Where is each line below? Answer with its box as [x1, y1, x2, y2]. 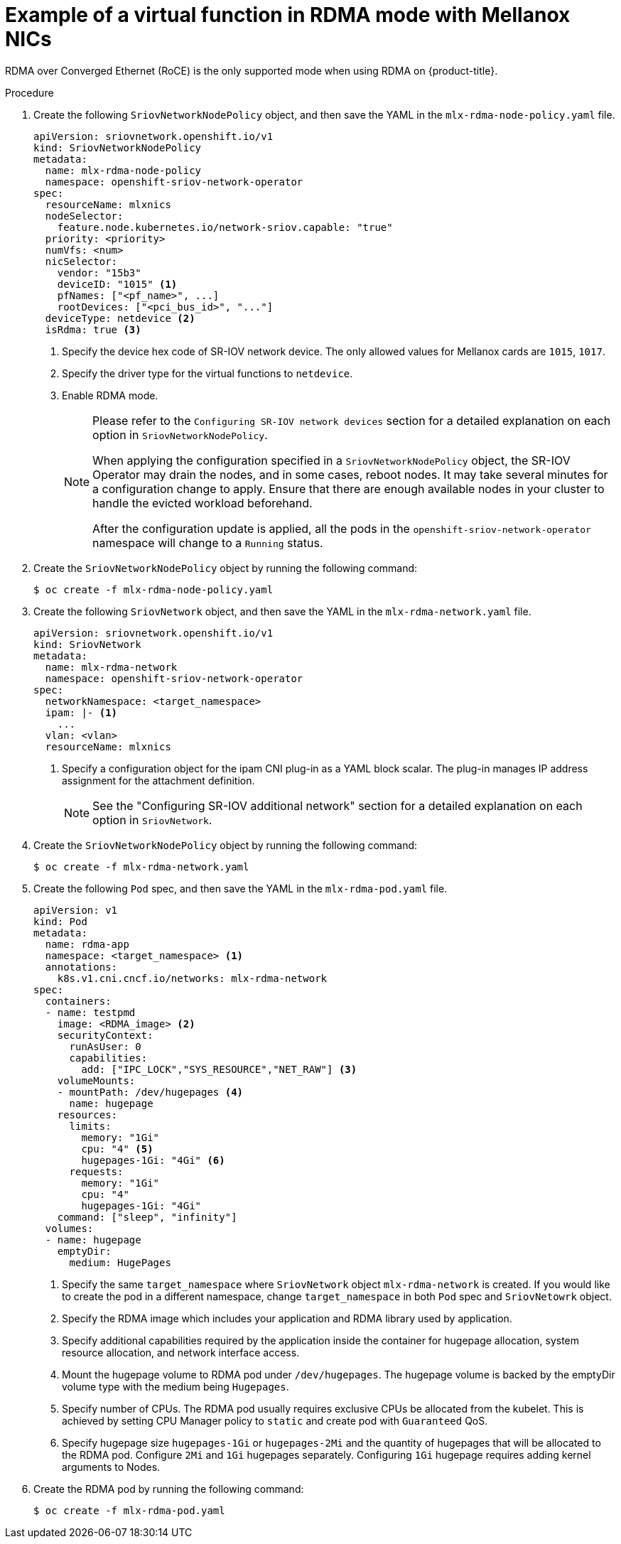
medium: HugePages [69, 1256, 171, 1268]
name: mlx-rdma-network [45, 661, 178, 673]
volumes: [45, 1222, 94, 1234]
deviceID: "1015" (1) [57, 278, 178, 290]
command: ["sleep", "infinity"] [57, 1211, 237, 1223]
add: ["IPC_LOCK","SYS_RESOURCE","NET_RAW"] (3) [81, 1063, 357, 1075]
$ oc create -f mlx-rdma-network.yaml [33, 860, 249, 873]
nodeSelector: [45, 210, 124, 222]
